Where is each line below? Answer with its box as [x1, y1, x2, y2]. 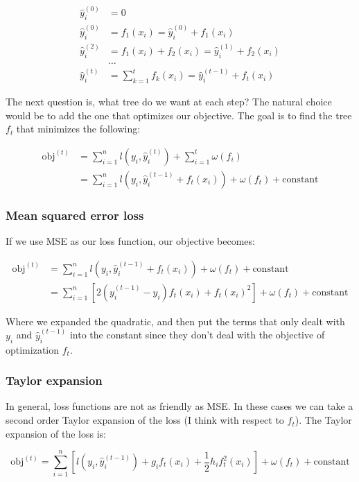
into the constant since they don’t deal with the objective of [69, 327, 325, 342]
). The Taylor [295, 413, 352, 427]
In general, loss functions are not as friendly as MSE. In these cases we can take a [6, 399, 353, 413]
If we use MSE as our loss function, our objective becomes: [6, 234, 255, 248]
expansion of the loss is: [6, 426, 106, 440]
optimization [6, 342, 60, 356]
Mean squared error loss [6, 206, 144, 223]
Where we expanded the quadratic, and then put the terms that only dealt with [6, 313, 345, 328]
